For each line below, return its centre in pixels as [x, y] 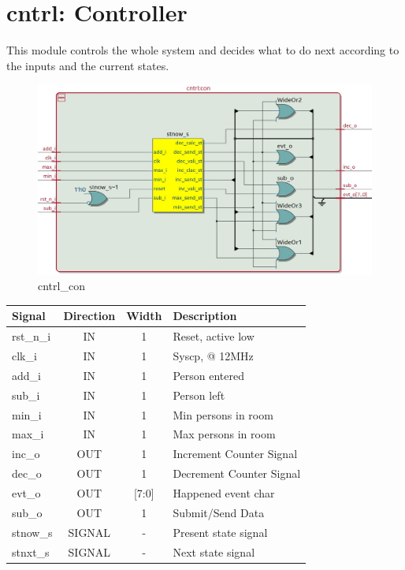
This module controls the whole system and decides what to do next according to [203, 50]
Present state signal [220, 532]
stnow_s [32, 532]
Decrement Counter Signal [237, 473]
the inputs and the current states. [88, 65]
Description [205, 316]
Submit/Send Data [219, 512]
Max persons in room [224, 434]
